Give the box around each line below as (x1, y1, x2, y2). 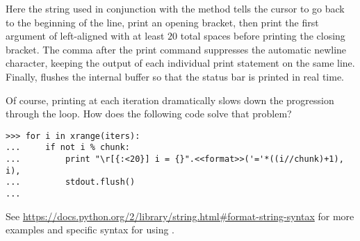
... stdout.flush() (6, 177, 136, 188)
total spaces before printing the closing (180, 28, 345, 43)
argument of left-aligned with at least (6, 28, 165, 43)
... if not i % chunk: (6, 142, 130, 153)
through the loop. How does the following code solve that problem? (6, 106, 292, 121)
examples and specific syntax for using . (6, 222, 175, 237)
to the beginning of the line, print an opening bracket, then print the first (6, 15, 319, 29)
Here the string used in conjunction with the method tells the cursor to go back (6, 1, 345, 15)
